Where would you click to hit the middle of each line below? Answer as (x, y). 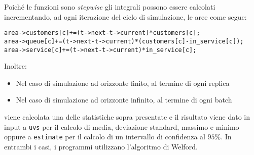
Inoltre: (15, 66)
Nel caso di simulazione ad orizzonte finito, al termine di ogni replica (123, 83)
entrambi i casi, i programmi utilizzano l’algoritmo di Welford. (101, 146)
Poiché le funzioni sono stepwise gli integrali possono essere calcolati (110, 7)
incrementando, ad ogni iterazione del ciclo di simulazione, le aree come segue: (125, 16)
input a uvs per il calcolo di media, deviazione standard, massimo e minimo (122, 126)
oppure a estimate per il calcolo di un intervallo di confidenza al (105, 137)
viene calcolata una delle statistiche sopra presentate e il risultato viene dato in (127, 116)
